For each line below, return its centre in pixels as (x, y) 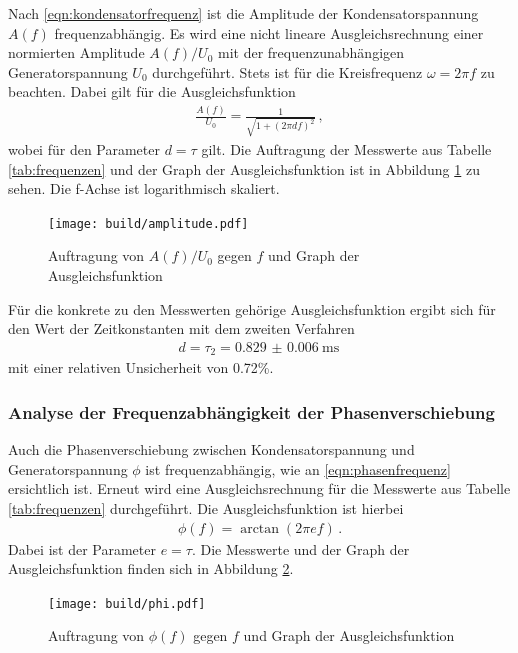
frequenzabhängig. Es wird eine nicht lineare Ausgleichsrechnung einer (269, 32)
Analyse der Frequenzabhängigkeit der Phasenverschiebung (251, 411)
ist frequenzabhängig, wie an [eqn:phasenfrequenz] (298, 468)
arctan (260, 528)
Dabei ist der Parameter (82, 548)
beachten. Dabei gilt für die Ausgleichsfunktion (152, 91)
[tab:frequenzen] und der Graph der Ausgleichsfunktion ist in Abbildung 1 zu (244, 168)
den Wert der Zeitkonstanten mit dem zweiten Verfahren (181, 328)
